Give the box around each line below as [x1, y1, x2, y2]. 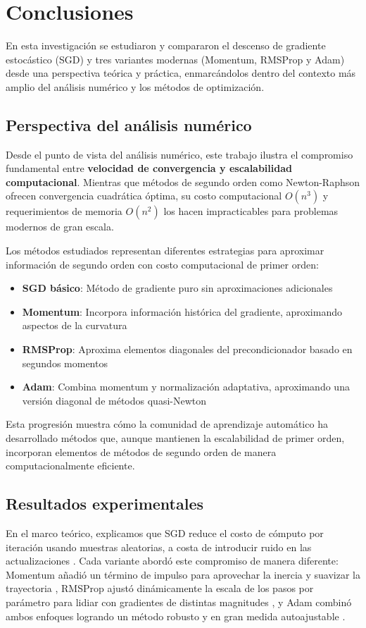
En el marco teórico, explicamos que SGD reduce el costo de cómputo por [6, 526, 324, 540]
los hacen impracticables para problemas [163, 204, 339, 218]
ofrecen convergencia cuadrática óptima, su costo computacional [6, 188, 282, 203]
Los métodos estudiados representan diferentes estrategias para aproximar [6, 243, 324, 258]
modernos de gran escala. [6, 219, 114, 234]
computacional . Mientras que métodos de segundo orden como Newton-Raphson [6, 174, 360, 189]
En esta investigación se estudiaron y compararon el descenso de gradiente [6, 38, 326, 53]
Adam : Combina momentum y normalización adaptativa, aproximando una [22, 379, 350, 394]
